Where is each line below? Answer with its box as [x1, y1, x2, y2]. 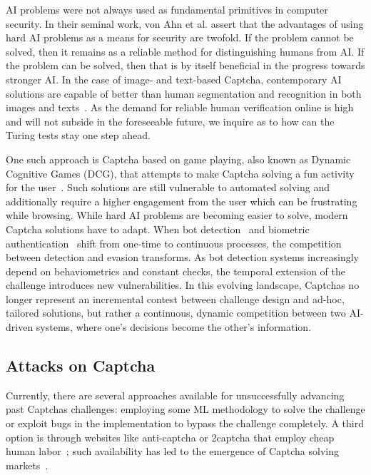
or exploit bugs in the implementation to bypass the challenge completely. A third [6, 416, 364, 431]
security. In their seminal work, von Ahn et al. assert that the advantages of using [6, 16, 364, 31]
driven [6, 320, 34, 334]
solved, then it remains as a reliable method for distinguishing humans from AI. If [6, 44, 365, 58]
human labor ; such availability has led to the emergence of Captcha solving [6, 444, 339, 459]
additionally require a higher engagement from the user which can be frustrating [6, 193, 357, 208]
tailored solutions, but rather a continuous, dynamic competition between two [6, 305, 346, 320]
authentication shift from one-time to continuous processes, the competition [6, 235, 342, 250]
